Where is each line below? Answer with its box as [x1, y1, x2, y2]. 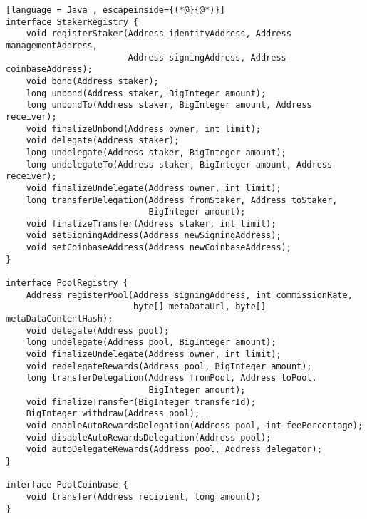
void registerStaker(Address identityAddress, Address [26, 29, 291, 39]
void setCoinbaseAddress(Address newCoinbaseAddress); [26, 242, 291, 253]
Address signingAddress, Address [128, 52, 286, 63]
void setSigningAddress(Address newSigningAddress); [26, 230, 281, 241]
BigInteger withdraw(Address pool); [26, 408, 200, 419]
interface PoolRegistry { [6, 278, 128, 289]
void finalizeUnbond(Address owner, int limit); [26, 123, 261, 134]
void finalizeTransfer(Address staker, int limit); [26, 218, 276, 229]
